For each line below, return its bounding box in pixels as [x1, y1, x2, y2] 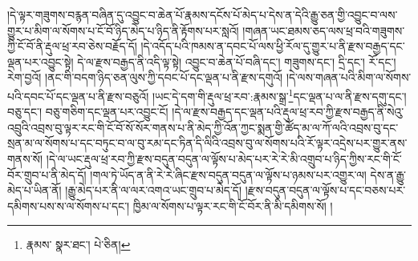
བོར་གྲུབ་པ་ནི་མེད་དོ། [7, 166, 87, 183]
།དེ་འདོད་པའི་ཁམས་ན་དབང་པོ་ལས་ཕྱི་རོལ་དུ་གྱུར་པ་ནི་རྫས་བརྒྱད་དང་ [140, 38, 405, 54]
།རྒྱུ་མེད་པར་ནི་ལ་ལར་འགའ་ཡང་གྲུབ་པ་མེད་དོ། [65, 182, 242, 199]
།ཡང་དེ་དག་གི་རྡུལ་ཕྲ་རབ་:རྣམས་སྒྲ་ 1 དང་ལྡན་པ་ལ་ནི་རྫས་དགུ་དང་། [152, 85, 407, 104]
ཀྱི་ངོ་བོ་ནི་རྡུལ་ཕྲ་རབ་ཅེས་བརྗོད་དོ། [7, 38, 137, 54]
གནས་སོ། [7, 151, 43, 167]
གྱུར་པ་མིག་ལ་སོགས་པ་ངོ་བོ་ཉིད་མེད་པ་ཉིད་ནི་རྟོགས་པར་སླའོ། [7, 22, 239, 38]
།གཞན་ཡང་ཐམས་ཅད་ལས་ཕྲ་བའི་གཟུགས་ [242, 22, 405, 38]
